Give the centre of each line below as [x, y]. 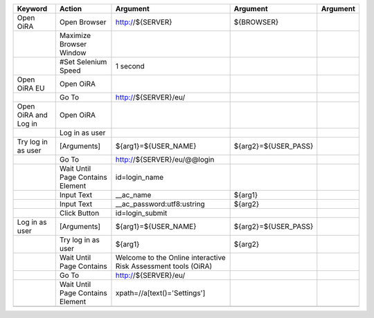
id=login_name [140, 177]
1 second [130, 66]
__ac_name [133, 195]
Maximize [75, 36]
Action [71, 9]
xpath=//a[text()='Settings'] [160, 293]
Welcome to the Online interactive [171, 258]
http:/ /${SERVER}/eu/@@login [165, 159]
